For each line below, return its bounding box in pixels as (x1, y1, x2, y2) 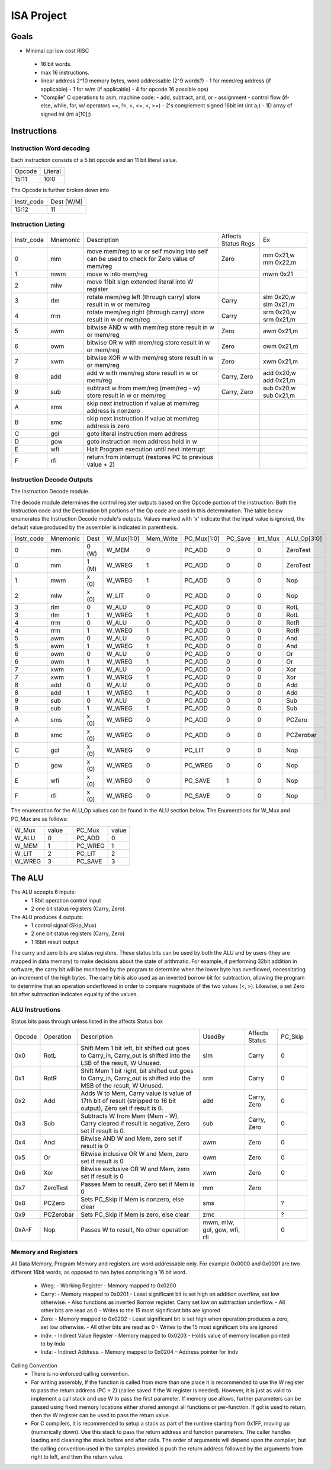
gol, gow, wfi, (203, 1225, 240, 1233)
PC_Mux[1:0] (184, 534, 220, 543)
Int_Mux (257, 534, 280, 543)
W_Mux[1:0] (106, 534, 140, 543)
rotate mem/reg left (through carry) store (86, 293, 201, 301)
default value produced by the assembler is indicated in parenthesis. (11, 524, 178, 531)
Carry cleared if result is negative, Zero (81, 1119, 190, 1127)
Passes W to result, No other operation (81, 1225, 189, 1233)
